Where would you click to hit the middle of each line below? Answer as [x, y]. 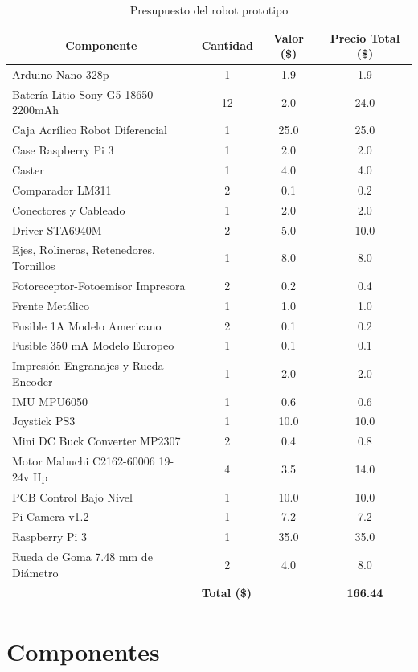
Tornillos [34, 265]
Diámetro [35, 572]
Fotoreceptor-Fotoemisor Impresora [99, 285]
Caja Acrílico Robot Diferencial [90, 130]
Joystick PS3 [44, 421]
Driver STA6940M [57, 229]
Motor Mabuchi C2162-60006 [84, 461]
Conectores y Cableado [69, 209]
